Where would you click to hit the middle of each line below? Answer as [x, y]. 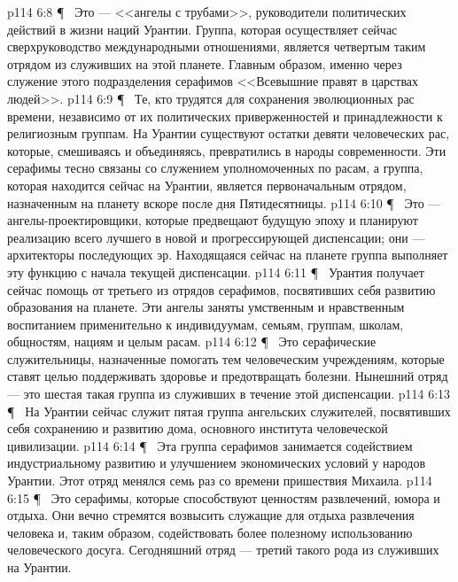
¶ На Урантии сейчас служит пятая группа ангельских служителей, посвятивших [229, 411]
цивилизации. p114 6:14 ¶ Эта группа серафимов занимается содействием [210, 445]
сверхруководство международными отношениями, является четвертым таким [217, 47]
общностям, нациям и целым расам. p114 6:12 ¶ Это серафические [192, 341]
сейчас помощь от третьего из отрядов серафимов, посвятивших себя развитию [221, 289]
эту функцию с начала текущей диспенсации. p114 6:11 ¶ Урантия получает [216, 272]
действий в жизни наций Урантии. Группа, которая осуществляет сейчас [202, 29]
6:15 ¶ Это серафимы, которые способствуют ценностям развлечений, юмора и [224, 497]
